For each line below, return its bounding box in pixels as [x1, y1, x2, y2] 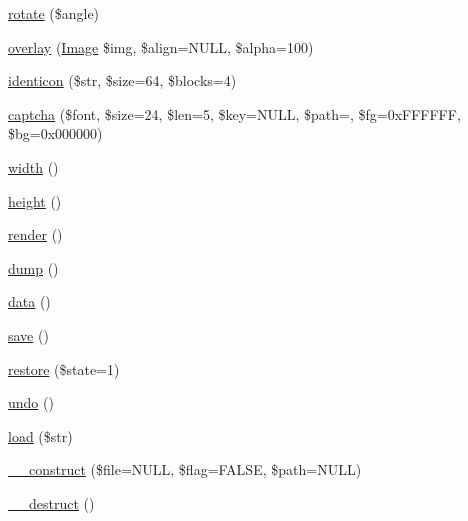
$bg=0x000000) [8, 123, 103, 144]
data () [8, 291, 51, 312]
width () [8, 156, 59, 177]
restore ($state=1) [8, 358, 120, 379]
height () [8, 190, 62, 211]
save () [8, 324, 49, 345]
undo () [8, 392, 54, 413]
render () [8, 224, 63, 245]
